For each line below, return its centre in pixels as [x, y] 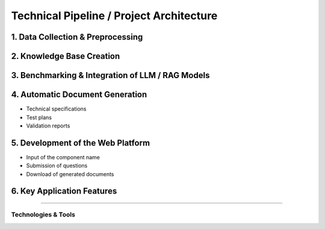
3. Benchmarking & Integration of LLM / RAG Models [110, 75]
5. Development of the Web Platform [81, 143]
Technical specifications [56, 109]
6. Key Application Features [64, 191]
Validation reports [48, 126]
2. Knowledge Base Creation [66, 56]
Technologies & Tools [43, 215]
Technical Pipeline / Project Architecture [114, 16]
